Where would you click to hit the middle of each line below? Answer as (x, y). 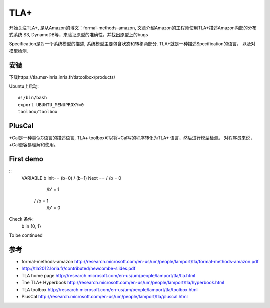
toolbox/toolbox (38, 112)
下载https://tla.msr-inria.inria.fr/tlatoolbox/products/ (62, 77)
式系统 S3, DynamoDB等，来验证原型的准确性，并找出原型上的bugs (79, 34)
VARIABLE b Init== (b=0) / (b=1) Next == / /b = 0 (72, 178)
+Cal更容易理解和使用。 (34, 145)
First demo (26, 159)
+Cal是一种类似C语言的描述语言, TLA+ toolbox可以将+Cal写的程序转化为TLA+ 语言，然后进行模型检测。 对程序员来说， (132, 138)
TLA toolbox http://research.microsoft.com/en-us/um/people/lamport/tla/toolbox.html (110, 289)
